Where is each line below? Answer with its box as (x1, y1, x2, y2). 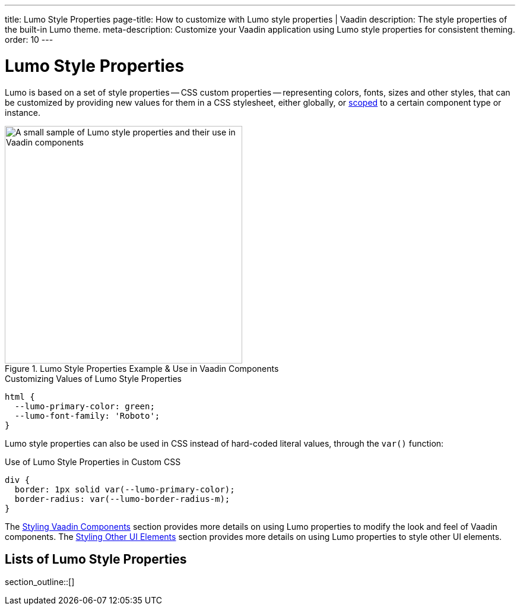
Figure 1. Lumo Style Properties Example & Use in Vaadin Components (5, 363, 279, 374)
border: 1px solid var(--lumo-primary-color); (14, 484, 235, 494)
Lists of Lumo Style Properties (5, 551, 187, 567)
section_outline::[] (5, 577, 75, 587)
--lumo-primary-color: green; (14, 401, 155, 411)
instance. (5, 107, 41, 118)
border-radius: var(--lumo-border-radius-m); (14, 494, 230, 504)
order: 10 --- (5, 34, 53, 45)
